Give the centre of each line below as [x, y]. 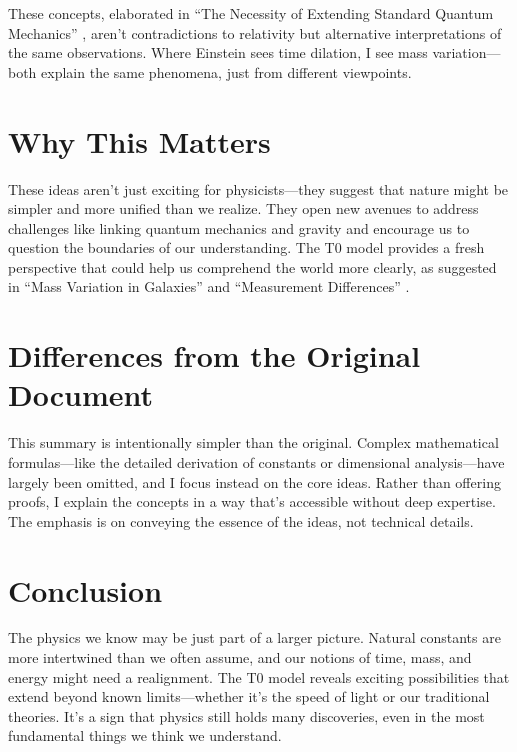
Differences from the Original [214, 355]
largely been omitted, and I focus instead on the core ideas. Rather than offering [254, 481]
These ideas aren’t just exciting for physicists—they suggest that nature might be [258, 188]
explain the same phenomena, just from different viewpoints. [226, 71]
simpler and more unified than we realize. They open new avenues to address [243, 208]
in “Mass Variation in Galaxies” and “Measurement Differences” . [209, 286]
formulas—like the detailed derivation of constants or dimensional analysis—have [256, 461]
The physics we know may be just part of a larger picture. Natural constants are [254, 637]
